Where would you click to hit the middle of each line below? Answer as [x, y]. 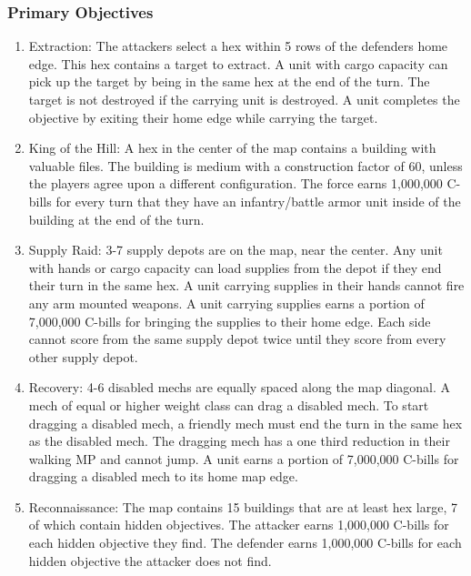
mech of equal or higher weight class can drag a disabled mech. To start [229, 404]
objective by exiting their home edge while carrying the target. [203, 117]
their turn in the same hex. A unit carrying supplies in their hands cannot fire [246, 285]
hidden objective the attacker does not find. [150, 560]
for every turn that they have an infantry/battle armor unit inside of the [258, 201]
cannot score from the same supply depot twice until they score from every [237, 339]
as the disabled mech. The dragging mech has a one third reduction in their [239, 441]
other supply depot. [83, 356]
